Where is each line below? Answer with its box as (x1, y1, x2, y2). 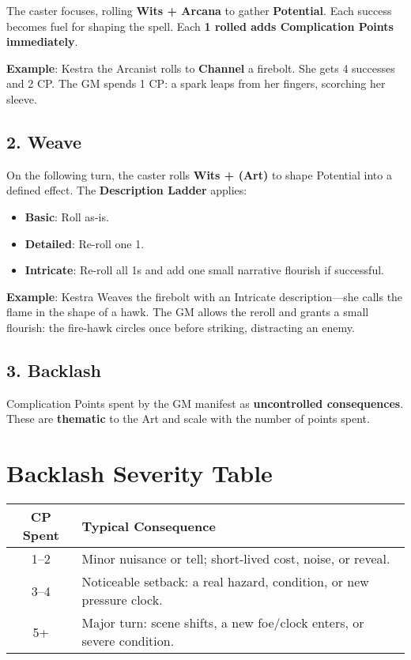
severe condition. (81, 632, 175, 651)
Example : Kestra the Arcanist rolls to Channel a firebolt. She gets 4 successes (6, 59, 395, 76)
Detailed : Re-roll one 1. (25, 235, 145, 251)
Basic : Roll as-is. (25, 208, 109, 224)
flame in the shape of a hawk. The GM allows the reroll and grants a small (6, 304, 369, 320)
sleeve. (6, 90, 37, 107)
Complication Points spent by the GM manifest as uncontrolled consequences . (6, 394, 404, 411)
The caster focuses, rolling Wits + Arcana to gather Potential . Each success (6, 2, 392, 18)
